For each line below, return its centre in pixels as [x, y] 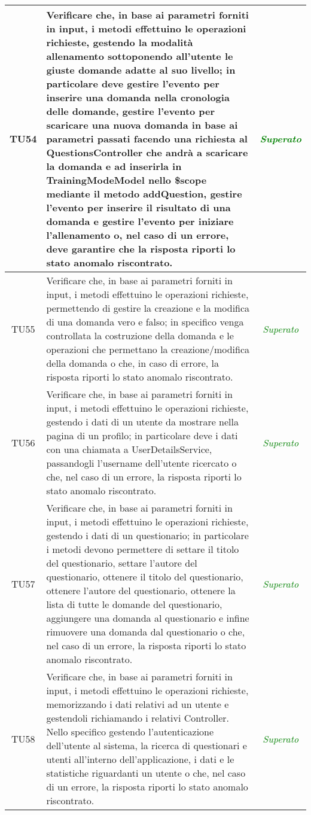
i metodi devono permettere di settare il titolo [143, 549]
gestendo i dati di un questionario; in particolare [147, 535]
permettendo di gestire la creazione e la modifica [148, 308]
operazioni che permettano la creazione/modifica [148, 349]
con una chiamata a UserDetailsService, [129, 449]
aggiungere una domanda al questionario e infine [148, 618]
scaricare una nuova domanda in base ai [142, 125]
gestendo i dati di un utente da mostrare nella [142, 422]
